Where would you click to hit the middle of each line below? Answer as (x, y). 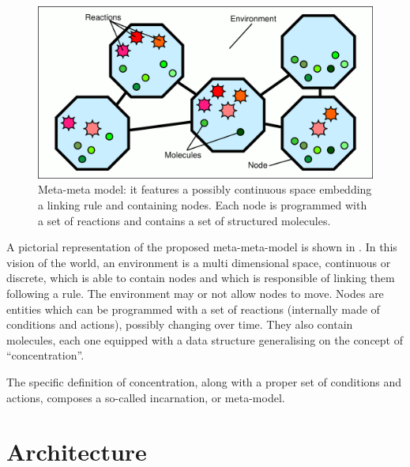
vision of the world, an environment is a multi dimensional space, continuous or (199, 262)
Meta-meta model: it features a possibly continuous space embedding (205, 189)
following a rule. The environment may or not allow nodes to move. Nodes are (195, 293)
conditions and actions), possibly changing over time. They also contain (180, 324)
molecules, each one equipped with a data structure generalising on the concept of (205, 339)
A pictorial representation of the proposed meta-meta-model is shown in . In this (202, 247)
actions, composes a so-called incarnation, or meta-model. (146, 397)
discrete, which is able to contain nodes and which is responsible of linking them (201, 278)
